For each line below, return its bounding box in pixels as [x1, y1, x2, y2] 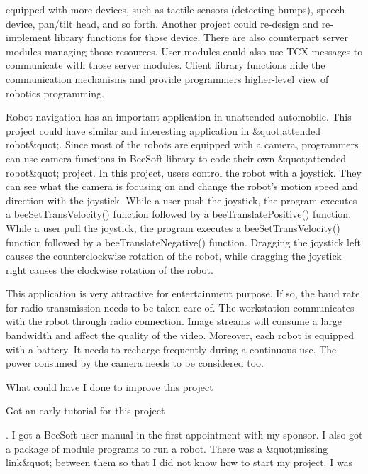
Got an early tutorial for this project [6, 403, 165, 418]
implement [6, 30, 52, 45]
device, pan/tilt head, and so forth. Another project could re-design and [6, 16, 318, 31]
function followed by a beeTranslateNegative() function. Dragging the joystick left [6, 234, 361, 249]
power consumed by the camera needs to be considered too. [6, 355, 264, 370]
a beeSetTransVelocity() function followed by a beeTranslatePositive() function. [6, 206, 352, 221]
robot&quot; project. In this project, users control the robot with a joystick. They [6, 165, 362, 180]
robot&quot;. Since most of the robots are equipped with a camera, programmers [6, 137, 359, 152]
